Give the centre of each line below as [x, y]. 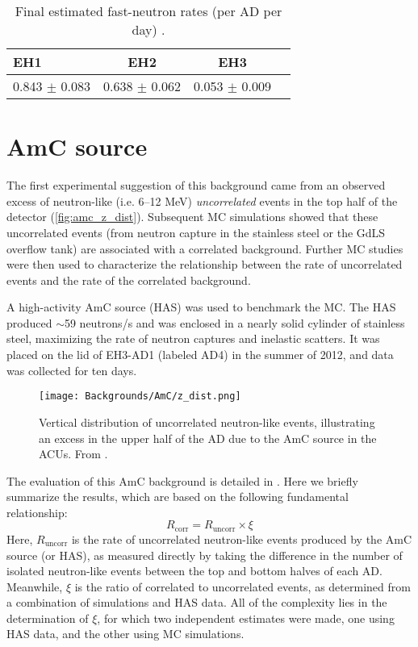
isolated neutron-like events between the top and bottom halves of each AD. [194, 571]
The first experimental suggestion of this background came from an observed [196, 185]
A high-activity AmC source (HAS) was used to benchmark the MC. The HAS [201, 307]
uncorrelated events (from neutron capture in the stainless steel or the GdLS [196, 232]
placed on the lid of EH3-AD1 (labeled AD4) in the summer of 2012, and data [200, 355]
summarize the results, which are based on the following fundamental [178, 497]
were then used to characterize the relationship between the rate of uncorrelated [205, 264]
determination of [48, 618]
